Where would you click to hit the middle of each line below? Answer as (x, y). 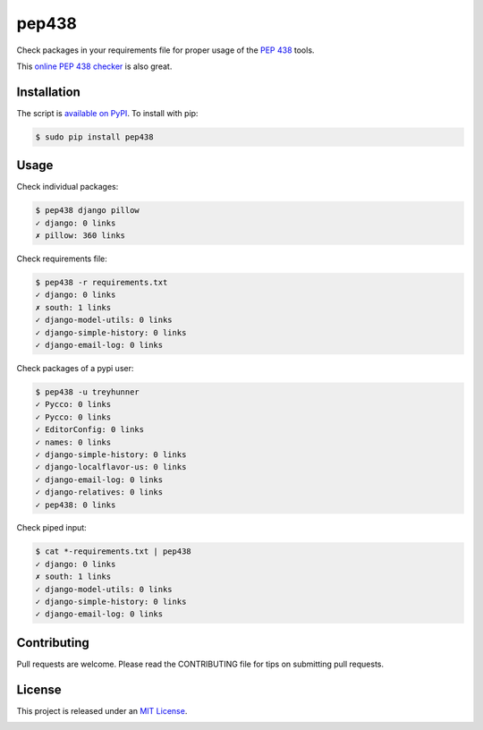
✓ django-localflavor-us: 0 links (111, 467)
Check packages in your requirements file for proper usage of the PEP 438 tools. (165, 50)
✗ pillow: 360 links (80, 236)
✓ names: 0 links (73, 442)
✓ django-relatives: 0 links (99, 492)
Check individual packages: (68, 187)
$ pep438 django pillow (88, 211)
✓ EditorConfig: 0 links (90, 430)
